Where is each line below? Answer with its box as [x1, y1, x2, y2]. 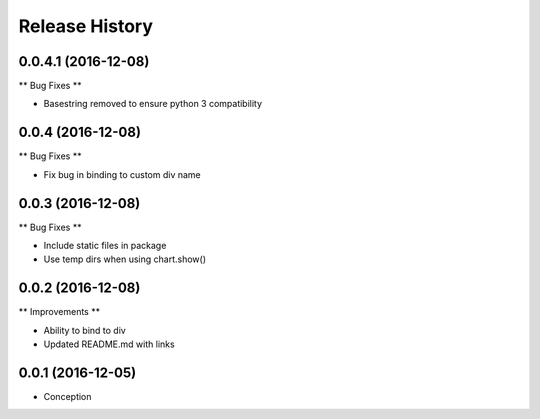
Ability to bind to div [43, 324, 127, 336]
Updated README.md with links [43, 338, 175, 350]
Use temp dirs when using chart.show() [43, 253, 207, 265]
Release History [18, 15, 154, 37]
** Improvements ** [18, 306, 100, 318]
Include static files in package [43, 240, 167, 252]
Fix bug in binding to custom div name [43, 168, 202, 180]
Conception [43, 391, 92, 403]
